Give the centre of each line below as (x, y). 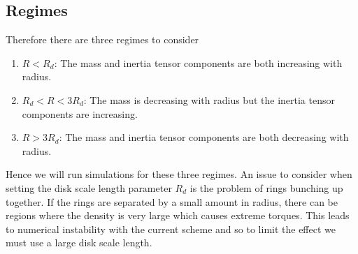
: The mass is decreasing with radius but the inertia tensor (209, 99)
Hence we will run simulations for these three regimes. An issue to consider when (179, 174)
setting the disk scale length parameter (89, 187)
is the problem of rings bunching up (266, 187)
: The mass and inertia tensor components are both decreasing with (204, 137)
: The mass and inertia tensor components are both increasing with (198, 62)
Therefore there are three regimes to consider (102, 39)
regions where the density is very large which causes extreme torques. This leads (178, 215)
